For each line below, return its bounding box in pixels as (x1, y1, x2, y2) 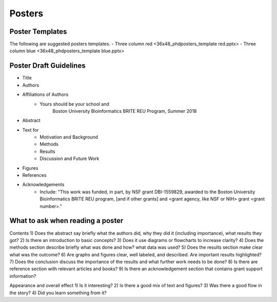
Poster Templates (9, 27, 67, 36)
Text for (22, 127, 39, 133)
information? (9, 273, 36, 279)
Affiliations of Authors (22, 91, 69, 97)
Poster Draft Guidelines (9, 62, 86, 70)
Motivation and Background (39, 134, 98, 140)
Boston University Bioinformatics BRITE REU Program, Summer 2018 (52, 108, 197, 114)
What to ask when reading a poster (9, 216, 124, 225)
